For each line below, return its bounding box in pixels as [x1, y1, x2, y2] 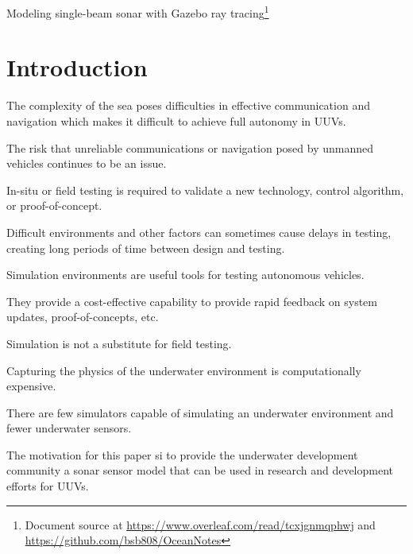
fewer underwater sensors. [6, 420, 132, 436]
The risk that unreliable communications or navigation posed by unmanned [6, 139, 373, 156]
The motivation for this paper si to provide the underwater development [6, 446, 358, 463]
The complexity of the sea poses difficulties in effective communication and [6, 97, 370, 114]
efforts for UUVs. [6, 478, 89, 494]
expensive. [6, 378, 56, 394]
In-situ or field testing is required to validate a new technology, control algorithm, [6, 181, 404, 198]
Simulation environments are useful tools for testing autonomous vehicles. [6, 266, 365, 283]
